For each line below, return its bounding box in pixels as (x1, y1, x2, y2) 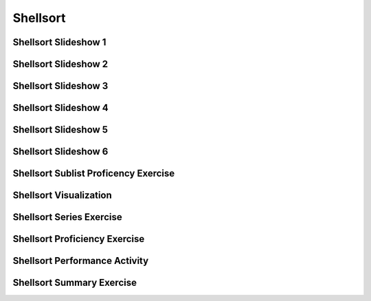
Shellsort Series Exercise (12, 211, 123, 223)
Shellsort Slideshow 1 (12, 36, 106, 48)
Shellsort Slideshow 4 (12, 102, 109, 114)
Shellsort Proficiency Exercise (12, 233, 145, 245)
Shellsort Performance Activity (12, 255, 149, 267)
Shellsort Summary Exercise (12, 277, 137, 289)
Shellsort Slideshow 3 (12, 80, 109, 92)
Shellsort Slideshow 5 (12, 124, 109, 136)
